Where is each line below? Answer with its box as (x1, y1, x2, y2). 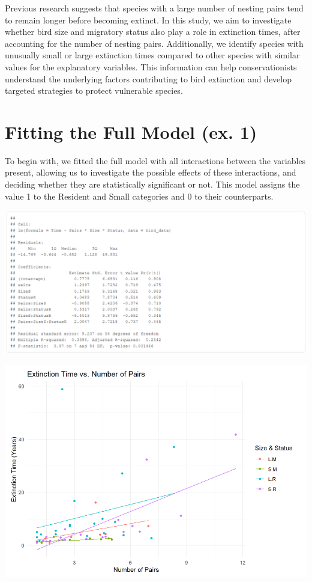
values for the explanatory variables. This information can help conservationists (5, 60, 297, 73)
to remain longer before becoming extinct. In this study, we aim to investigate (5, 13, 292, 26)
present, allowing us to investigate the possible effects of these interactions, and (5, 166, 296, 179)
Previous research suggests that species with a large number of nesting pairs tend (5, 2, 304, 14)
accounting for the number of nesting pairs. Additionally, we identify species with (5, 37, 304, 49)
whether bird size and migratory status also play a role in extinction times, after (5, 25, 301, 38)
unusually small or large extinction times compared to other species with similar (5, 49, 300, 61)
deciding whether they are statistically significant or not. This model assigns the (5, 178, 300, 191)
